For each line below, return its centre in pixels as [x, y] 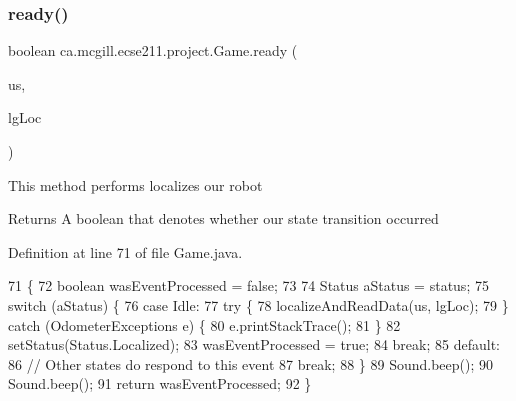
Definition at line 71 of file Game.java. [125, 251]
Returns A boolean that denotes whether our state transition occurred [223, 218]
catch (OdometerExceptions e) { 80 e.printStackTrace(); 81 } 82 [204, 324]
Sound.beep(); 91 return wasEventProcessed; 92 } [160, 383]
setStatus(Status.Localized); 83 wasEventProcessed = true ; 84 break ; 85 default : [254, 344]
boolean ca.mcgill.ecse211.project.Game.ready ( [153, 50]
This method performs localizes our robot [135, 184]
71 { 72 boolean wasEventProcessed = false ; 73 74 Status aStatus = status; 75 [248, 285]
